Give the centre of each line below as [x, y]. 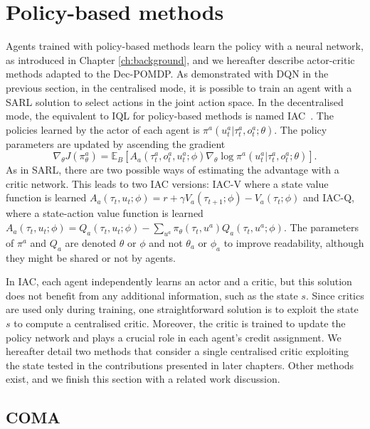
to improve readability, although [294, 242]
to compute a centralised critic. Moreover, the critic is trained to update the [180, 323]
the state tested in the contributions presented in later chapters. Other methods [180, 365]
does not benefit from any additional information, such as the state [152, 295]
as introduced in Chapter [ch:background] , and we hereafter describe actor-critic [180, 59]
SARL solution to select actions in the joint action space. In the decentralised [175, 101]
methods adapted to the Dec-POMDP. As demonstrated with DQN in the [167, 74]
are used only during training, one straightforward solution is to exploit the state [182, 309]
